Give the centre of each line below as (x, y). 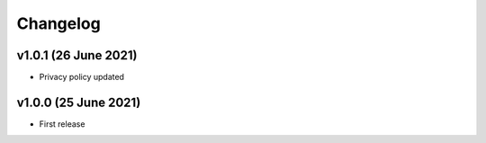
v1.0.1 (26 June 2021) (77, 55)
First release (62, 124)
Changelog (58, 23)
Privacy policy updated (82, 77)
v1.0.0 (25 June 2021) (79, 102)
